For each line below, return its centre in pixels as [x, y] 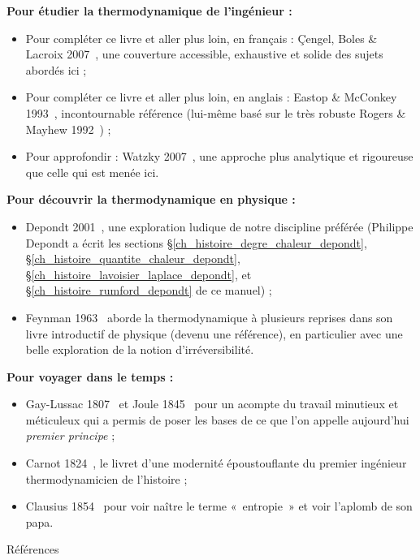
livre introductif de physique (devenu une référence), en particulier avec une [214, 333]
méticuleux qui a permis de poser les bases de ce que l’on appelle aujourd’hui [217, 419]
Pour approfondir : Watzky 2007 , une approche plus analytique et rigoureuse [219, 156]
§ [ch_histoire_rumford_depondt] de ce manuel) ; [149, 290]
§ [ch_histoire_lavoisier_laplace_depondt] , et [139, 274]
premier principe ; [70, 435]
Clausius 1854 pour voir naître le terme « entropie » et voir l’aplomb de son [219, 506]
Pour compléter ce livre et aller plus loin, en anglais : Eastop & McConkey [211, 97]
